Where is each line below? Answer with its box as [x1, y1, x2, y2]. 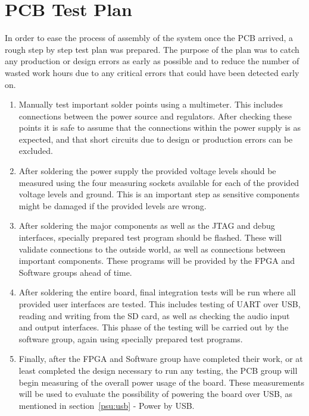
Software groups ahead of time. [18, 266, 132, 278]
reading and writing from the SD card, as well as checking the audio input [18, 309, 290, 322]
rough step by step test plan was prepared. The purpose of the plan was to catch [5, 43, 299, 55]
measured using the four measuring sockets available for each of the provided [18, 176, 299, 188]
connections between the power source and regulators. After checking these [18, 109, 292, 122]
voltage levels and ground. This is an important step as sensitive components [18, 188, 300, 200]
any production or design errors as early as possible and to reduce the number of [5, 55, 299, 67]
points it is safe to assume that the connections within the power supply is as [18, 121, 301, 134]
